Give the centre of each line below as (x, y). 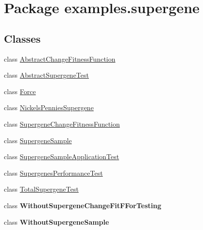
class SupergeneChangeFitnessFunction (62, 123)
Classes (22, 38)
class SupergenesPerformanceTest (53, 172)
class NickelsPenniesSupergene (49, 107)
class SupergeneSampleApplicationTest (62, 156)
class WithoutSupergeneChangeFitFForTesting (83, 205)
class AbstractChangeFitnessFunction (60, 58)
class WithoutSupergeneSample (57, 222)
